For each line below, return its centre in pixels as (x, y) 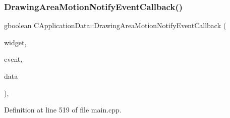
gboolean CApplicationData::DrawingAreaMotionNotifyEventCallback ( (115, 25)
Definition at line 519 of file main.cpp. (63, 110)
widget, (15, 42)
